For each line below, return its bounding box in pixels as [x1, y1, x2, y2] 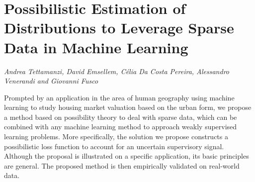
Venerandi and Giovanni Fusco [4, 76, 98, 86]
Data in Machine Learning [4, 37, 188, 57]
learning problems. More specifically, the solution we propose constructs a [4, 131, 228, 142]
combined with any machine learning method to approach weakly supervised [4, 121, 237, 132]
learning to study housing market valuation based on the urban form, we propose [4, 102, 252, 112]
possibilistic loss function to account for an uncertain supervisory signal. [4, 141, 224, 151]
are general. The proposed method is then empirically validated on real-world [4, 160, 240, 171]
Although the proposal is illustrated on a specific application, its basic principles [4, 151, 249, 161]
